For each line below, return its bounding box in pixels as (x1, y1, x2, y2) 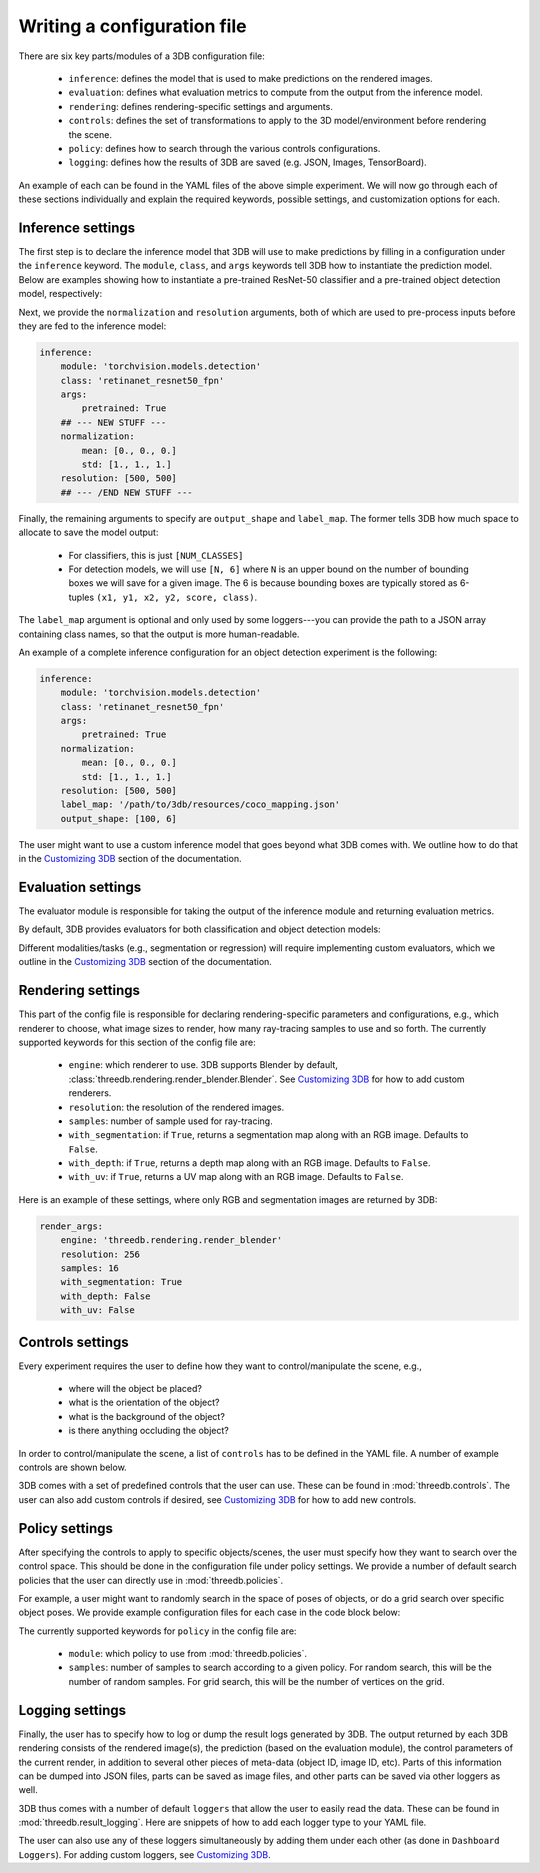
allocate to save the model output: (18, 526, 159, 539)
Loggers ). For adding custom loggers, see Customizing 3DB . (18, 1848, 271, 1860)
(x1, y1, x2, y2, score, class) (96, 591, 255, 603)
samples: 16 (60, 1263, 120, 1274)
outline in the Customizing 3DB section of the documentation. (18, 956, 272, 968)
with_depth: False (60, 1290, 151, 1302)
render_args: (39, 1220, 104, 1232)
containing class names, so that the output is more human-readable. (18, 628, 300, 640)
